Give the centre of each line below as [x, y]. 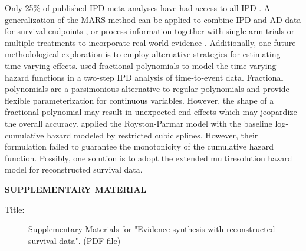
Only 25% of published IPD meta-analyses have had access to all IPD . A [138, 8]
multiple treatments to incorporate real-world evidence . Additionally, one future [150, 42]
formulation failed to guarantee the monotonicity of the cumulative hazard [139, 146]
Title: [15, 209]
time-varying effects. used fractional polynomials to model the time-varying [141, 65]
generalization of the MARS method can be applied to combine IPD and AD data [153, 19]
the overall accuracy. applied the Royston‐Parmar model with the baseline [139, 123]
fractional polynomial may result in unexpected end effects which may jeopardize [151, 112]
